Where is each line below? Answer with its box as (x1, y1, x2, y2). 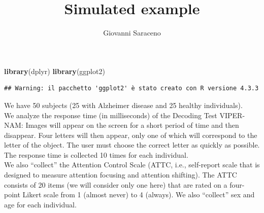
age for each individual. (4, 199, 77, 209)
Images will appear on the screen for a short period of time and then (25, 120, 239, 130)
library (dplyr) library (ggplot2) (4, 65, 105, 76)
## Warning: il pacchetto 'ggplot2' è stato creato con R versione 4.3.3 (4, 85, 259, 92)
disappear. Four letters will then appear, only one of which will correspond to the (4, 129, 257, 140)
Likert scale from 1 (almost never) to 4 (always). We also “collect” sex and (22, 189, 255, 200)
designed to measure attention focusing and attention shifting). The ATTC (4, 169, 237, 180)
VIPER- (219, 110, 245, 120)
